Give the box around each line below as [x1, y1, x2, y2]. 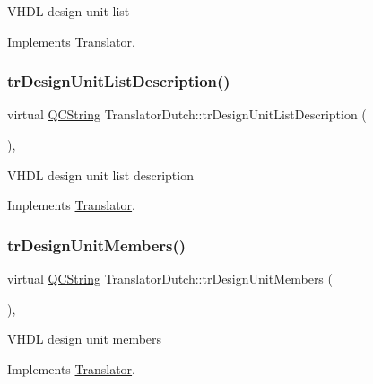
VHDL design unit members [7, 329, 162, 348]
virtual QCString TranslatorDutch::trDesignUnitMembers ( [7, 269, 333, 287]
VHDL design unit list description [7, 165, 194, 184]
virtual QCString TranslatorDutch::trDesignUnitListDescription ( [7, 105, 367, 124]
